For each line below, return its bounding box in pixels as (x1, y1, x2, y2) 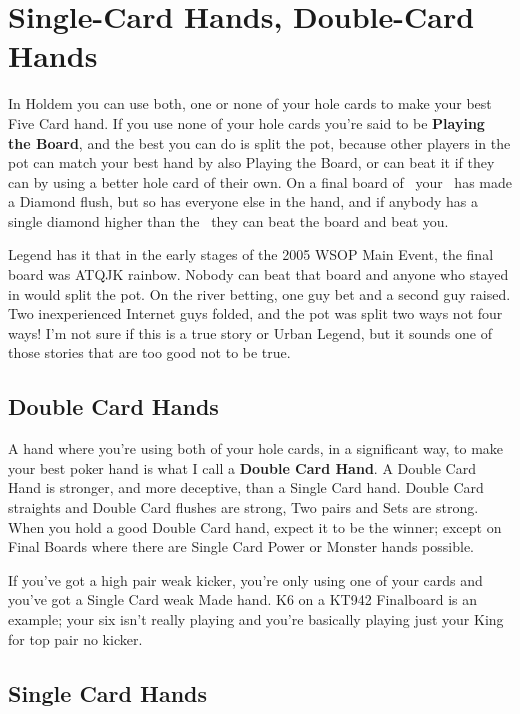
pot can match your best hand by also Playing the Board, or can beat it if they (8, 152, 495, 173)
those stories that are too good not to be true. (8, 342, 291, 363)
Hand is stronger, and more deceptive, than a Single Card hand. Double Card (8, 477, 484, 498)
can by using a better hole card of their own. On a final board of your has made (8, 171, 512, 192)
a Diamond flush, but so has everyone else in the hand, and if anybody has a (8, 191, 479, 212)
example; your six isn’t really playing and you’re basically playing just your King (8, 608, 504, 629)
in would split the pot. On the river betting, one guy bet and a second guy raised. (8, 283, 511, 304)
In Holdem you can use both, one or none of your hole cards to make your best (8, 93, 492, 114)
